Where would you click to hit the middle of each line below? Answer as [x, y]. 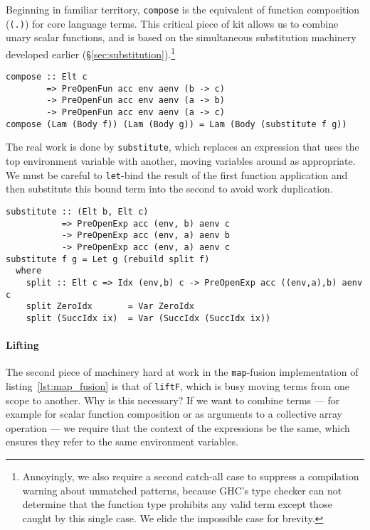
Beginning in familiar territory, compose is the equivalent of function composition [183, 9]
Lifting [22, 345]
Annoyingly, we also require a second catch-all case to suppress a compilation [191, 476]
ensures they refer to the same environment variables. [122, 442]
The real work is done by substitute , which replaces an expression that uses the [183, 147]
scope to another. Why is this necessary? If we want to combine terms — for [173, 400]
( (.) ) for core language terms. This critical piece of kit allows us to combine [172, 23]
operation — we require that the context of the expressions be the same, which [178, 427]
